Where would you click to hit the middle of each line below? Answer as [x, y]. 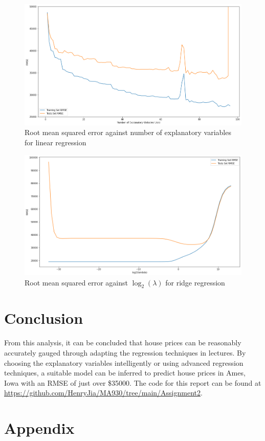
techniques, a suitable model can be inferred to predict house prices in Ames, [125, 373]
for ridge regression [195, 282]
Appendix [39, 428]
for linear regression [56, 142]
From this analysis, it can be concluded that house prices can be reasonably [123, 343]
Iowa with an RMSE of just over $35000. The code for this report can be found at [133, 382]
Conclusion [44, 318]
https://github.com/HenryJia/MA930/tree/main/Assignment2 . [103, 393]
